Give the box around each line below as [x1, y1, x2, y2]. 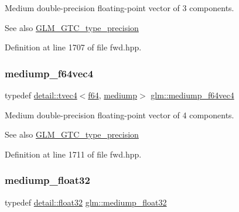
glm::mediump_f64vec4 [151, 89, 234, 101]
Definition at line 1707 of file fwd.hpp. [5, 41, 142, 53]
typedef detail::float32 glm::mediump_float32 [5, 196, 167, 208]
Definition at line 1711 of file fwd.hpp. [5, 148, 142, 160]
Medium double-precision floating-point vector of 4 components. [5, 108, 234, 121]
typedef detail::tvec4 [5, 89, 77, 101]
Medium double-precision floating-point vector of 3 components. [5, 2, 234, 13]
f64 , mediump [88, 89, 138, 101]
